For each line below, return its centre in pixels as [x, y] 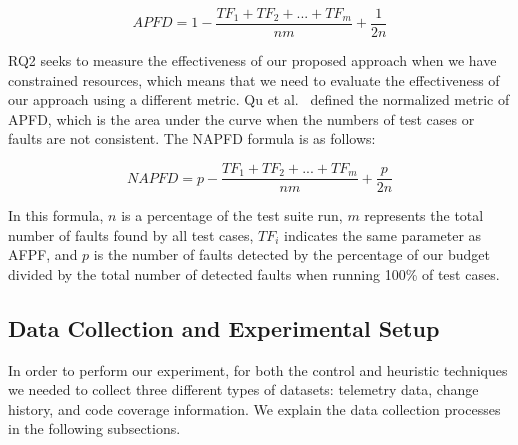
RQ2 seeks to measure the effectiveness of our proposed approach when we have [252, 60]
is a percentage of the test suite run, [232, 215]
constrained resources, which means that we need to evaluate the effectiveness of [254, 79]
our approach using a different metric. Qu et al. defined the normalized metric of [259, 99]
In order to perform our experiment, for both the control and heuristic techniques [258, 369]
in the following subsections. [94, 428]
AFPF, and [43, 254]
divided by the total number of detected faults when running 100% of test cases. [254, 273]
